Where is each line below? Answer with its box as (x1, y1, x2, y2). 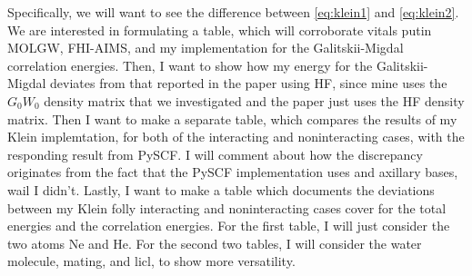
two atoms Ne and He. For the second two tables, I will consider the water (7, 233, 422, 252)
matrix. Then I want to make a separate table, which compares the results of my (7, 109, 457, 128)
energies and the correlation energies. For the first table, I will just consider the (7, 216, 450, 235)
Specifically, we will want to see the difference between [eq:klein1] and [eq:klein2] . (7, 3, 459, 21)
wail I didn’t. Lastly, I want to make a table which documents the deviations (7, 180, 435, 199)
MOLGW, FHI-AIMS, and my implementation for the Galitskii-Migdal (7, 38, 404, 57)
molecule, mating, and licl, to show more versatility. (7, 251, 296, 271)
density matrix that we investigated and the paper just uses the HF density (44, 91, 465, 110)
